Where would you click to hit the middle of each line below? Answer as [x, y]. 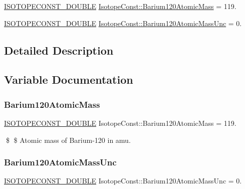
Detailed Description [59, 50]
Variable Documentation [69, 79]
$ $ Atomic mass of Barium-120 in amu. [68, 140]
